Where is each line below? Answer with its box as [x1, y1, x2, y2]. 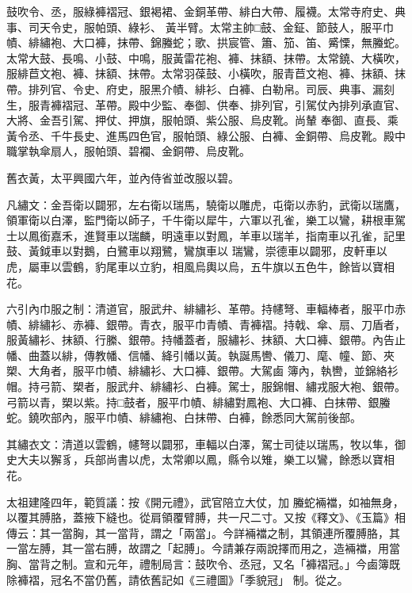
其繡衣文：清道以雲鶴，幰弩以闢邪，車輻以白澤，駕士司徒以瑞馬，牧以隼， [6, 435, 395, 452]
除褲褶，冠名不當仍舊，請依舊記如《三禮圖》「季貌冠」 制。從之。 [6, 571, 349, 587]
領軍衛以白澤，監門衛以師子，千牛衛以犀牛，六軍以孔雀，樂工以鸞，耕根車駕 [6, 212, 406, 228]
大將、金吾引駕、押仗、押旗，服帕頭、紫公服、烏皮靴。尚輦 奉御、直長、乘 [6, 112, 399, 128]
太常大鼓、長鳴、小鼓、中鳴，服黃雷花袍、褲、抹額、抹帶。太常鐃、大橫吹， [6, 49, 406, 66]
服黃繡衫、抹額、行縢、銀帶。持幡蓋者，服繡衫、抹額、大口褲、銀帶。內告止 [6, 331, 406, 348]
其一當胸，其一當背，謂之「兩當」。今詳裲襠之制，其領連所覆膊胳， [39, 524, 389, 541]
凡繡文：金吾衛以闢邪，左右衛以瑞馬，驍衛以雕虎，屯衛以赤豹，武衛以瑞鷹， [6, 196, 406, 212]
